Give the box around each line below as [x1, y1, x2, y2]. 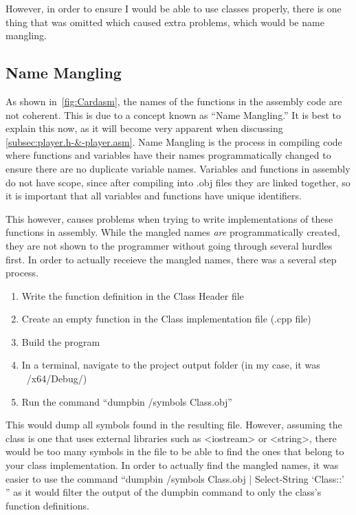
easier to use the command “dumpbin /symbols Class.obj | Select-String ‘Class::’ [5, 471, 345, 485]
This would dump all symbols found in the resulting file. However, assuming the [5, 417, 342, 432]
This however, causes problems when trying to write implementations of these [5, 211, 333, 226]
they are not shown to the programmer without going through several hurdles [5, 238, 333, 252]
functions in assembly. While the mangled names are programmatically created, [5, 225, 340, 239]
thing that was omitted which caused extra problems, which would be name [5, 14, 324, 29]
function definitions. [5, 498, 89, 512]
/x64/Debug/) [26, 371, 87, 386]
